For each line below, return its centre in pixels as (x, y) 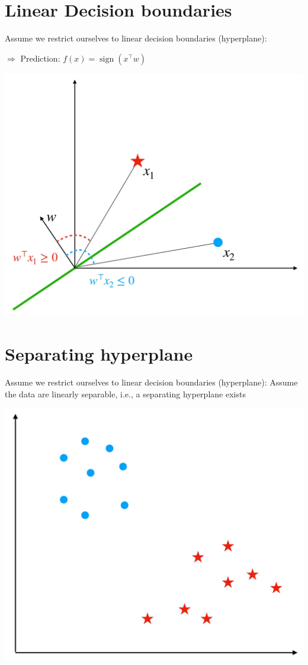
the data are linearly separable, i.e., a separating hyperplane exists (125, 393)
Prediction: (40, 58)
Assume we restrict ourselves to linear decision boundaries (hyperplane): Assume (151, 382)
